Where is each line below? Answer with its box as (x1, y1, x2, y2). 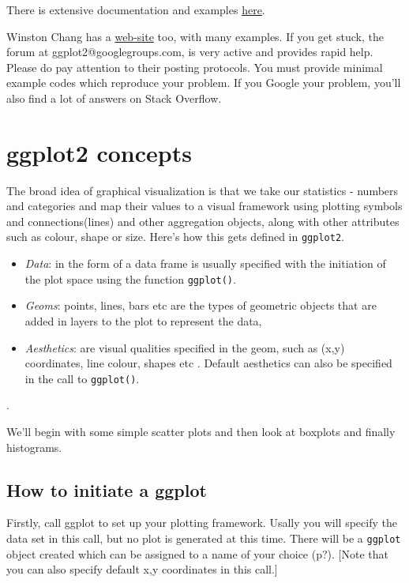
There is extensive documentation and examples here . (6, 2, 265, 17)
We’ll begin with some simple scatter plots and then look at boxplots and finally (6, 423, 396, 439)
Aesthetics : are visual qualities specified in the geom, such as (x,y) (24, 339, 345, 355)
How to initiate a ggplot (6, 477, 207, 502)
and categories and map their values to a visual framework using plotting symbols (6, 197, 403, 214)
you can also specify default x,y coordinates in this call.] (6, 561, 278, 577)
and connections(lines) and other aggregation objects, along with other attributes (6, 213, 400, 229)
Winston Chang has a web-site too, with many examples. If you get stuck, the (6, 28, 384, 44)
